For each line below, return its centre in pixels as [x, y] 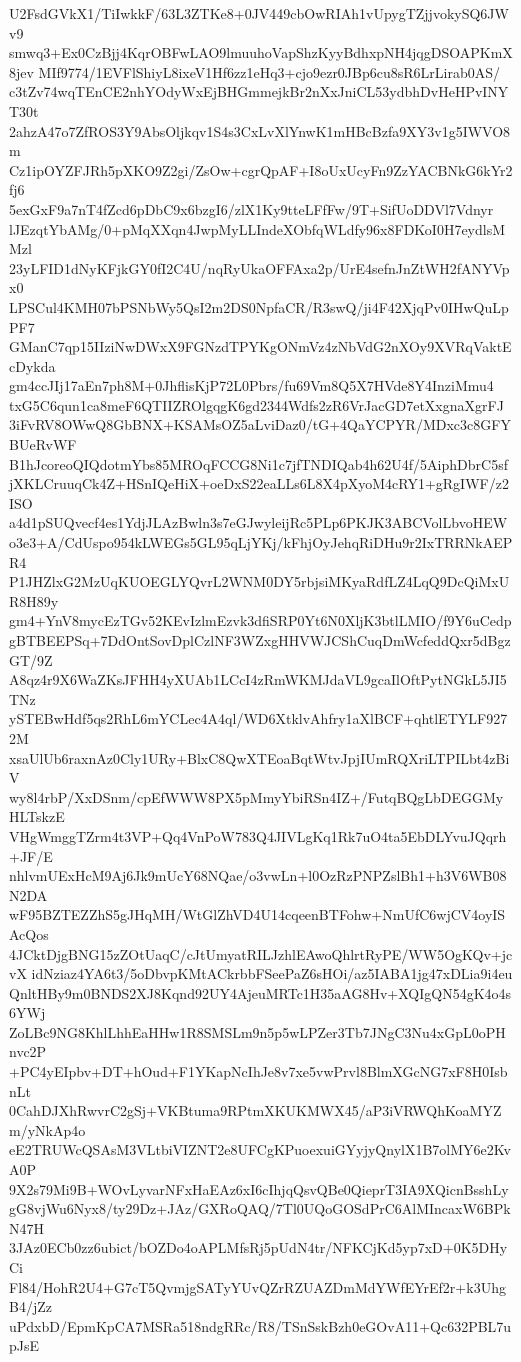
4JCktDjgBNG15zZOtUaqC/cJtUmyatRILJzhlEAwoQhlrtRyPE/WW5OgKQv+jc [261, 953]
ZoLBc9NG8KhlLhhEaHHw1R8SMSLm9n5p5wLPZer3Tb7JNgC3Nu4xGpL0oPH [257, 1031]
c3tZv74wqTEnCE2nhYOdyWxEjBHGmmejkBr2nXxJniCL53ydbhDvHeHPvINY [259, 91]
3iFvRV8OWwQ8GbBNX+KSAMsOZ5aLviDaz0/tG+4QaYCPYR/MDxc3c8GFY [260, 424]
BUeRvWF [43, 444]
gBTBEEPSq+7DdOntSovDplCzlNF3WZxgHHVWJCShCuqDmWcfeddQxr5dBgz [260, 640]
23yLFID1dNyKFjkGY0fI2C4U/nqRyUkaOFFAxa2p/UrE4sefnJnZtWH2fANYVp [259, 267]
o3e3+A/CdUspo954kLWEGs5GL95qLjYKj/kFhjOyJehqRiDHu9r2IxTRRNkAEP [261, 542]
